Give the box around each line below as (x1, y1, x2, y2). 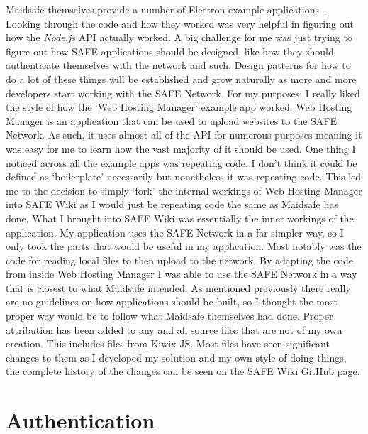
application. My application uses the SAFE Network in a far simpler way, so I (6, 224, 344, 239)
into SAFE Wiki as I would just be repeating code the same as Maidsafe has (6, 197, 338, 212)
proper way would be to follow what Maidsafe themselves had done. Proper (6, 308, 333, 323)
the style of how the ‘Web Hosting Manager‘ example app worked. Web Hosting (6, 99, 352, 114)
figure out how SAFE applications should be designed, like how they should (6, 43, 334, 58)
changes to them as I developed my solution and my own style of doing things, (6, 349, 347, 364)
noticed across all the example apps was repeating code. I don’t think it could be (6, 155, 357, 170)
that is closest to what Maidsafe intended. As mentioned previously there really (6, 280, 351, 295)
